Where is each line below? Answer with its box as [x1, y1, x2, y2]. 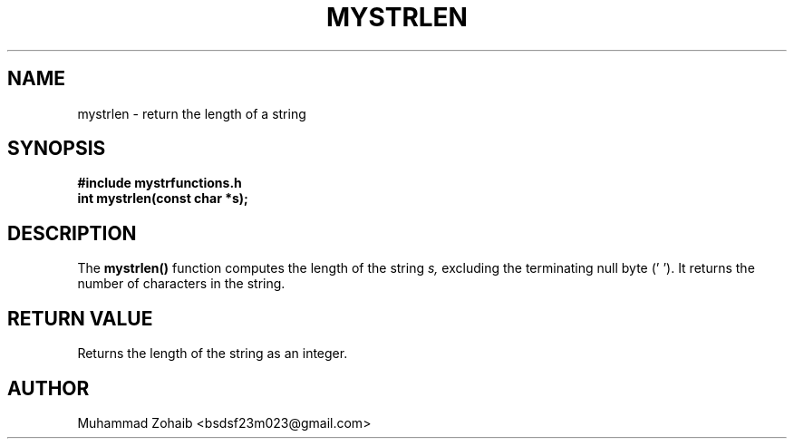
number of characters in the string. [77, 276, 286, 292]
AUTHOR [7, 376, 90, 400]
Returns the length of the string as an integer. [77, 345, 348, 362]
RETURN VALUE [7, 306, 153, 330]
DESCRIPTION [7, 221, 137, 245]
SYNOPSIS [7, 137, 106, 160]
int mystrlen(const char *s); [77, 190, 248, 207]
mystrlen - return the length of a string [77, 105, 306, 121]
